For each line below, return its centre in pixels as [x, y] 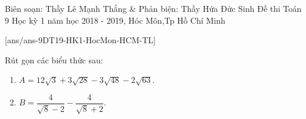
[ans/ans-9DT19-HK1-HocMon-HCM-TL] [80, 40]
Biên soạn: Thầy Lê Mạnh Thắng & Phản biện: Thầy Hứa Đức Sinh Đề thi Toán [153, 8]
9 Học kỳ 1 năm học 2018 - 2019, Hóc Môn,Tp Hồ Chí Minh [115, 20]
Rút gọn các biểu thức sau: [54, 59]
